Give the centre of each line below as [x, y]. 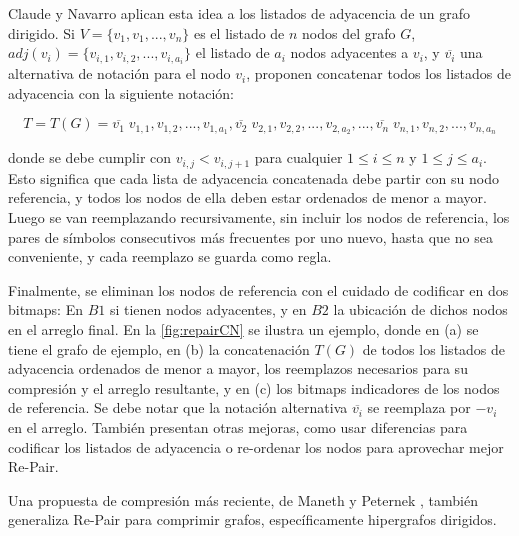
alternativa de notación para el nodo [119, 73]
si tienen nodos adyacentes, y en [208, 309]
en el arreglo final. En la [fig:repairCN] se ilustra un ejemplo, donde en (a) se [243, 328]
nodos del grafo [349, 32]
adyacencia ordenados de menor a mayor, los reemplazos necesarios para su [238, 368]
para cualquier [298, 157]
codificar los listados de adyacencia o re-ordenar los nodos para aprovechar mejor [256, 446]
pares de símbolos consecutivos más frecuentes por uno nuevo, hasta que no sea [250, 236]
